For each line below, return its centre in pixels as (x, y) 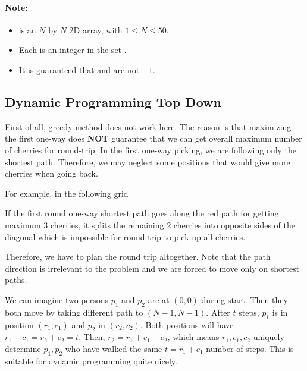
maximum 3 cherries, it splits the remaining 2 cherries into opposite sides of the (150, 224)
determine (23, 348)
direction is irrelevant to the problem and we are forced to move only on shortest (152, 268)
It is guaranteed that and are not (79, 69)
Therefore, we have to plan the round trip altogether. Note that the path (138, 257)
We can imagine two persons (57, 299)
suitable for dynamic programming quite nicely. (91, 361)
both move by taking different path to (74, 312)
